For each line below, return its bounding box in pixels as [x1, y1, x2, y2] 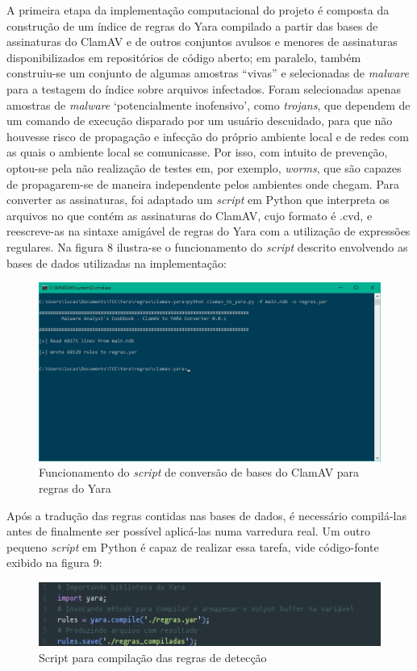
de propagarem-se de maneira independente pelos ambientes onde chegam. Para [6, 175, 400, 192]
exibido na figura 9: [6, 554, 102, 571]
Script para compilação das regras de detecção [39, 648, 267, 665]
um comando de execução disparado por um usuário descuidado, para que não [6, 112, 393, 129]
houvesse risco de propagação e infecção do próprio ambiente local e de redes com [6, 127, 409, 144]
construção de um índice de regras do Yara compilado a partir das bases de [6, 17, 378, 34]
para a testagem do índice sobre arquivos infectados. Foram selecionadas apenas [6, 80, 401, 97]
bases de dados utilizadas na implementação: [6, 254, 227, 271]
